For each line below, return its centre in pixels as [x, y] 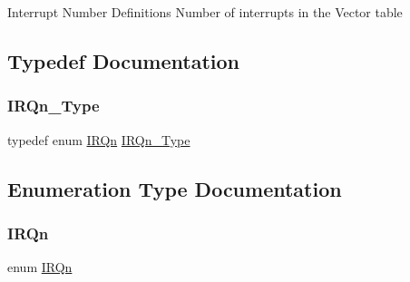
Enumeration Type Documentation [175, 188]
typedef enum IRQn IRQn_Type [99, 139]
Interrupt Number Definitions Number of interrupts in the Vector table [205, 12]
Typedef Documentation [123, 60]
